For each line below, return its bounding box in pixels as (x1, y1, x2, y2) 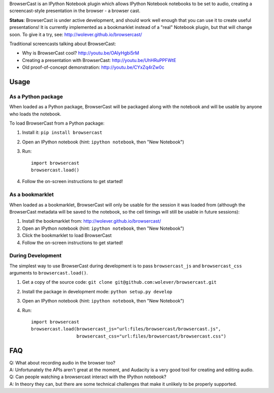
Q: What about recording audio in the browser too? (9, 359, 116, 366)
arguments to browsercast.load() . (9, 270, 88, 276)
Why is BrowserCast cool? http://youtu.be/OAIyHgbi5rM (22, 50, 140, 56)
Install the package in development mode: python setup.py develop (22, 288, 173, 294)
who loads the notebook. (9, 111, 62, 117)
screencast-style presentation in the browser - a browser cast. (9, 8, 141, 14)
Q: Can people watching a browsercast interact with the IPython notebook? (9, 374, 167, 380)
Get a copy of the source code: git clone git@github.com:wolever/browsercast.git (22, 279, 217, 285)
